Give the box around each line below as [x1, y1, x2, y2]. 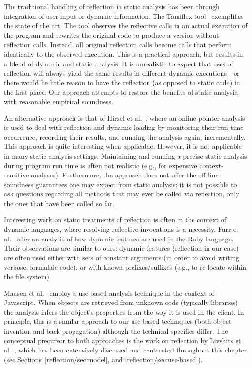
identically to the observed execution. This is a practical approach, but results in [4, 48, 243, 59]
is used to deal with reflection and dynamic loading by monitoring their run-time [4, 122, 244, 132]
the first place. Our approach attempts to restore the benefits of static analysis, [4, 87, 239, 97]
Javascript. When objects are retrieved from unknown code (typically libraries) [4, 297, 237, 307]
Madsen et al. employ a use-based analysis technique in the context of [4, 288, 214, 298]
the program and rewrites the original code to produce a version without [4, 30, 219, 40]
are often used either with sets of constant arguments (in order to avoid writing [4, 252, 239, 262]
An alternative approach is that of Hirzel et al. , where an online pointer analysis [4, 112, 245, 123]
